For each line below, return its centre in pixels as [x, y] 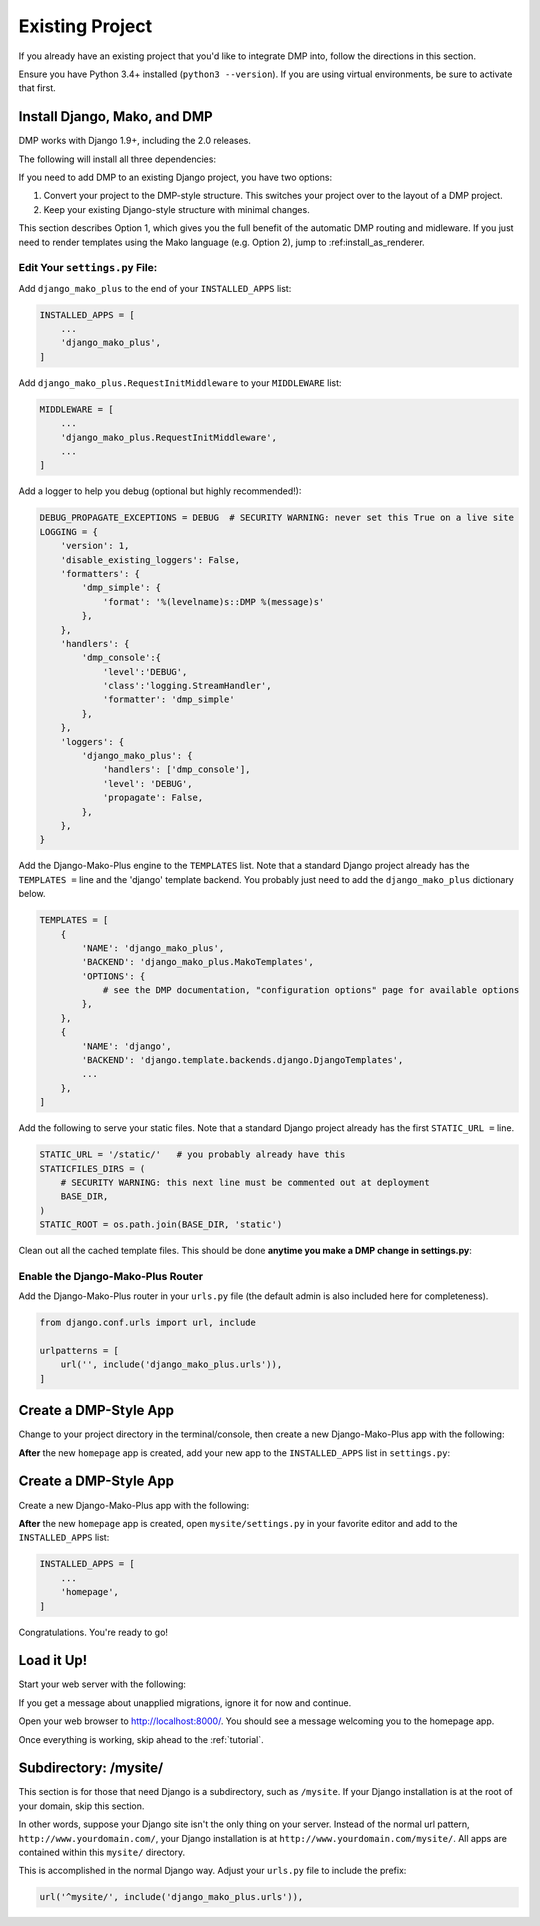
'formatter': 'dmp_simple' [168, 699]
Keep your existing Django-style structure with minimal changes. [176, 209]
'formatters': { [100, 573]
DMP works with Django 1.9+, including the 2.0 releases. [135, 141]
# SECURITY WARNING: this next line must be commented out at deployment [245, 1182]
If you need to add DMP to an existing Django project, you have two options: [175, 177]
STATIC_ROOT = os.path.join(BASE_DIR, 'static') [161, 1224]
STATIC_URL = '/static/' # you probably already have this [192, 1154]
